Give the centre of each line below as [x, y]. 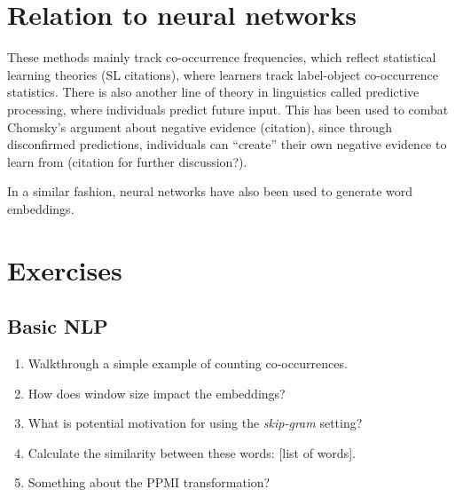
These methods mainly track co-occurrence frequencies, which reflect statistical [222, 57]
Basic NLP [58, 326]
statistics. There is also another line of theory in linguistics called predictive [213, 92]
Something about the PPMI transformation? [149, 482]
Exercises [65, 269]
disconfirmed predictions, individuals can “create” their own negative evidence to [227, 144]
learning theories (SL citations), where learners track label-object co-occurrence [223, 74]
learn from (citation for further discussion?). [127, 161]
